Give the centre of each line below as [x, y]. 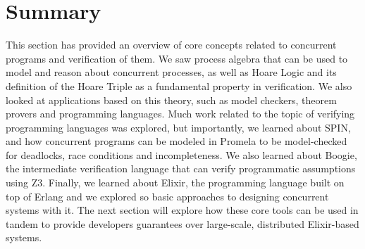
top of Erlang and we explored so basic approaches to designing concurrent [167, 196]
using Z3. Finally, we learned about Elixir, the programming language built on [175, 183]
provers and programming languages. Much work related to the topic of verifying [180, 114]
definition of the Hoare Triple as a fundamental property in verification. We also [179, 85]
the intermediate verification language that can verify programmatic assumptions [181, 168]
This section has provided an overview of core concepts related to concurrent [171, 45]
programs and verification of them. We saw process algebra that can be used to [177, 58]
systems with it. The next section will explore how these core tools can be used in [182, 210]
